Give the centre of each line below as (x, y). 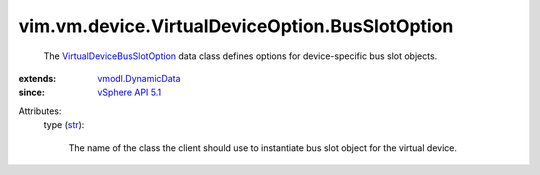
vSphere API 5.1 (129, 92)
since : (31, 92)
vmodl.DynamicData (139, 78)
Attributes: (40, 111)
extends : (37, 78)
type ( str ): (64, 125)
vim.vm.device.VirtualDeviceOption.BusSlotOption (236, 26)
